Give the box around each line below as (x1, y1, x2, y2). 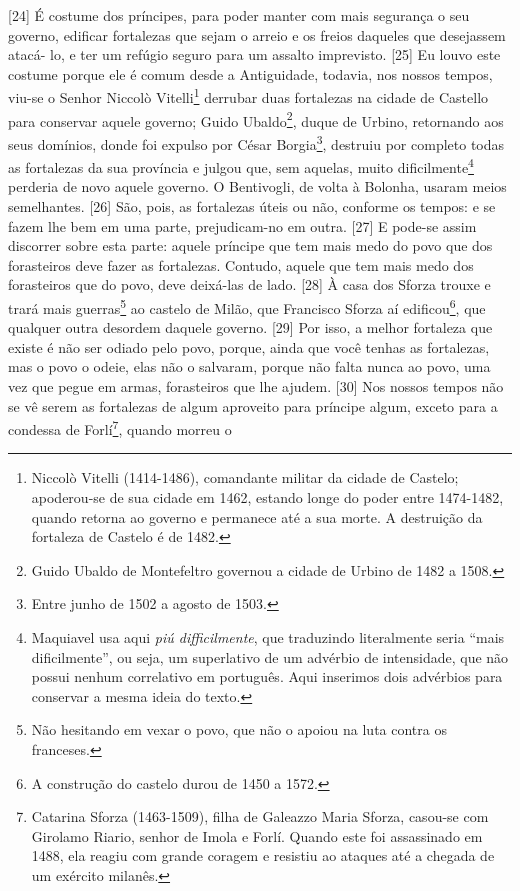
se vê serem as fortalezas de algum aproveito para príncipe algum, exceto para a (8, 395, 498, 416)
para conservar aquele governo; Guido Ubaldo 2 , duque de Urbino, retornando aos (8, 107, 504, 131)
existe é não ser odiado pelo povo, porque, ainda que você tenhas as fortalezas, (8, 336, 490, 357)
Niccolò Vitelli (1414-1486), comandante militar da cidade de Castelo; (31, 467, 459, 488)
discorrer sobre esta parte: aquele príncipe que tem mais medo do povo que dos (8, 235, 493, 256)
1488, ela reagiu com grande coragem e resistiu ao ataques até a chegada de (31, 845, 495, 866)
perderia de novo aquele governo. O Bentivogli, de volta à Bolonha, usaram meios (8, 176, 507, 197)
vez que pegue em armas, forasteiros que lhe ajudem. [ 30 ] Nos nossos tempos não (8, 375, 504, 396)
